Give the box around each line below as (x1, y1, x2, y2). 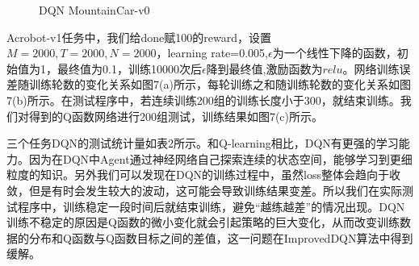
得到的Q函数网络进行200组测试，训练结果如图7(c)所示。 (28, 107, 323, 124)
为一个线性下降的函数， (272, 44, 397, 61)
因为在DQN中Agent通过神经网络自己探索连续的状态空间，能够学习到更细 (28, 150, 413, 167)
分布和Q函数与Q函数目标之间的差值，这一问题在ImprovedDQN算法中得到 (28, 229, 413, 246)
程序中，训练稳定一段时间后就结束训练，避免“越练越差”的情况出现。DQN (17, 197, 405, 214)
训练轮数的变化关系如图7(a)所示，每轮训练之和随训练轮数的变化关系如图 (28, 76, 411, 93)
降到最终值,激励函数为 (206, 60, 323, 77)
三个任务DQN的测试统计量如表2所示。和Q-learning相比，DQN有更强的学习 (6, 135, 399, 152)
